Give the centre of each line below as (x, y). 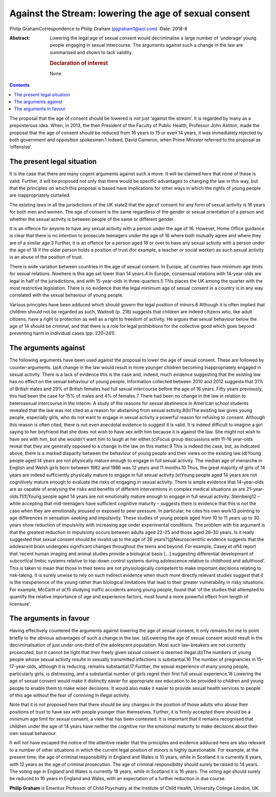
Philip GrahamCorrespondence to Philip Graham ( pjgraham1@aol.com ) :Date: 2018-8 (98, 29)
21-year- (255, 489)
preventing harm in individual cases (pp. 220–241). (63, 333)
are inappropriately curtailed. (40, 195)
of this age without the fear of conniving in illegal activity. (70, 695)
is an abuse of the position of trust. (46, 257)
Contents (20, 85)
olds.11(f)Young (26, 496)
